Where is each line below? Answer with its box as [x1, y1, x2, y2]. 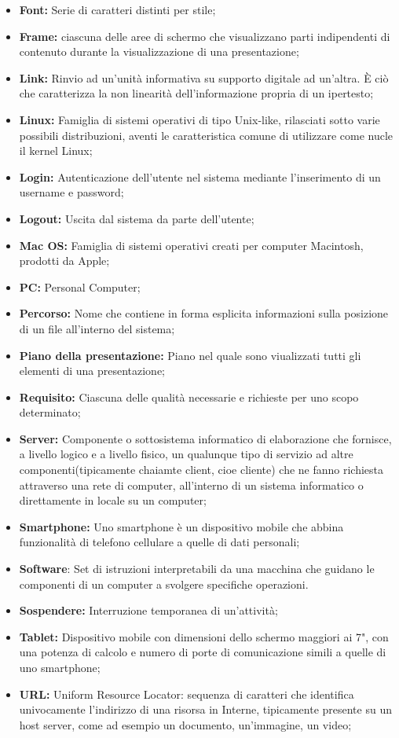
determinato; [19, 404, 81, 420]
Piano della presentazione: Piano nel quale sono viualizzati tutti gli [19, 347, 361, 363]
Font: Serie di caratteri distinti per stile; [19, 2, 216, 17]
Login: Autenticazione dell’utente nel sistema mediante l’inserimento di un [19, 168, 381, 185]
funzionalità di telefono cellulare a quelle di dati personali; [19, 534, 300, 550]
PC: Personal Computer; [19, 278, 141, 295]
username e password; [19, 184, 124, 200]
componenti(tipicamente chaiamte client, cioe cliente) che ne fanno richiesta [19, 461, 384, 478]
